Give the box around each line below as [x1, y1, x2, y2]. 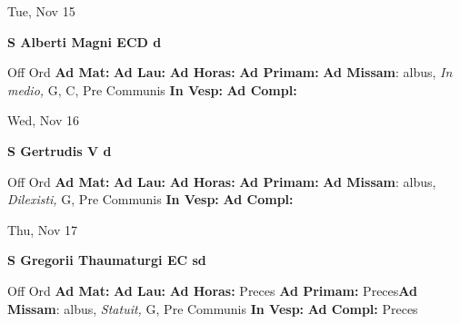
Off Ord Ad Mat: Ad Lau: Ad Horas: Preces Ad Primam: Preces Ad [7, 280, 417, 299]
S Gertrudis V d [7, 141, 112, 160]
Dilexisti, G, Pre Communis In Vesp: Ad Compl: [7, 190, 294, 209]
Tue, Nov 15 [7, 2, 75, 20]
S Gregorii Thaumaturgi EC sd [7, 250, 206, 270]
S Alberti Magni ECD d [7, 32, 162, 51]
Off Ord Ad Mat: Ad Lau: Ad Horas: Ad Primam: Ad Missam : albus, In [7, 63, 453, 82]
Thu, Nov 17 [7, 220, 77, 239]
